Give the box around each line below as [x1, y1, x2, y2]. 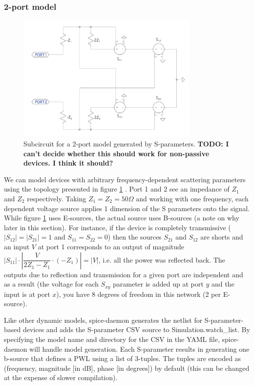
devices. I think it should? [23, 158, 113, 168]
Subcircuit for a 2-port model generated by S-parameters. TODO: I [23, 138, 229, 148]
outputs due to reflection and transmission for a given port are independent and [4, 269, 243, 279]
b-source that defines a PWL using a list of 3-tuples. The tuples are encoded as [4, 353, 241, 363]
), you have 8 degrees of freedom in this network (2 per [56, 289, 221, 299]
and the [211, 279, 234, 289]
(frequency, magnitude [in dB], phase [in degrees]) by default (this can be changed [4, 362, 250, 373]
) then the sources [107, 232, 162, 242]
